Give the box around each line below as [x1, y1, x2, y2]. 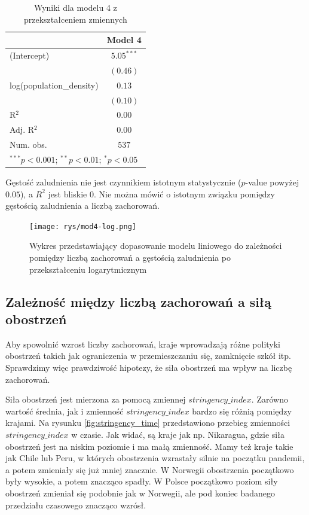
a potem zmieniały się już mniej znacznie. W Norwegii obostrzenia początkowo [5, 463, 294, 476]
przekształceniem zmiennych [23, 13, 127, 25]
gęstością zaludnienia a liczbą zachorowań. [5, 199, 160, 212]
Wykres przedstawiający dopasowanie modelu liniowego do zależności [29, 239, 282, 252]
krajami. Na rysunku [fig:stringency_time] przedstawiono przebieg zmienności [5, 416, 290, 429]
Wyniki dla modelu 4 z [33, 1, 117, 13]
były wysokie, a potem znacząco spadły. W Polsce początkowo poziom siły [5, 475, 278, 487]
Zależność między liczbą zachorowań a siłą [5, 292, 271, 310]
